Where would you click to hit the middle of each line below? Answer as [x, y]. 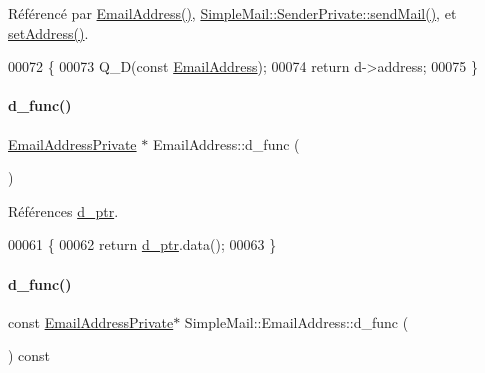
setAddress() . [48, 32]
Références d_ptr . [63, 210]
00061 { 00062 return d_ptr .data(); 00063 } [142, 244]
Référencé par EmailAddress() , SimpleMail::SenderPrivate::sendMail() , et [232, 13]
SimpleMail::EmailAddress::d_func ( [296, 321]
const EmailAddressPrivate [91, 321]
